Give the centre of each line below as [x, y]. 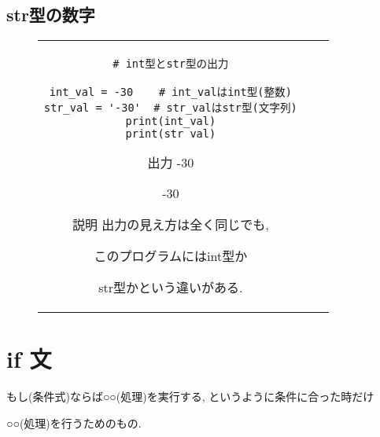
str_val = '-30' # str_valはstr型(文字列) [171, 108]
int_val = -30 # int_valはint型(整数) [170, 92]
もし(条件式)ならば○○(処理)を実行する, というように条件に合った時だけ [190, 397]
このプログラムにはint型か [171, 256]
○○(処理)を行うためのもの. [74, 422]
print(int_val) [171, 121]
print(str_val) [171, 134]
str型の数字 [51, 15]
